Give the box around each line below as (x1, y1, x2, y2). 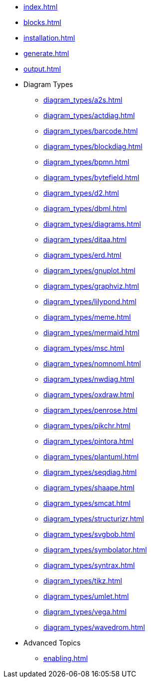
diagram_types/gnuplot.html (43, 266, 136, 275)
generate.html (23, 49, 69, 58)
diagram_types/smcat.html (43, 499, 131, 507)
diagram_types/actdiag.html (43, 111, 135, 120)
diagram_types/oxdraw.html (43, 390, 135, 399)
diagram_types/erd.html (43, 251, 122, 259)
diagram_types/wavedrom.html (43, 623, 145, 631)
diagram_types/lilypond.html (43, 297, 137, 306)
